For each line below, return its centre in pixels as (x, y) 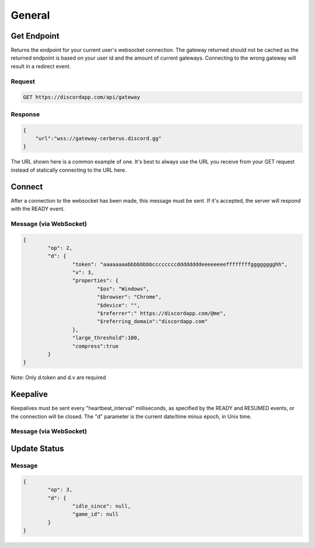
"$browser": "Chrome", (129, 297)
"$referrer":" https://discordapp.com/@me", (161, 313)
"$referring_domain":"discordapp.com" (152, 322)
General (30, 15)
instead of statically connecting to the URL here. (69, 170)
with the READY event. (38, 209)
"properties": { (95, 281)
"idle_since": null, (101, 506)
